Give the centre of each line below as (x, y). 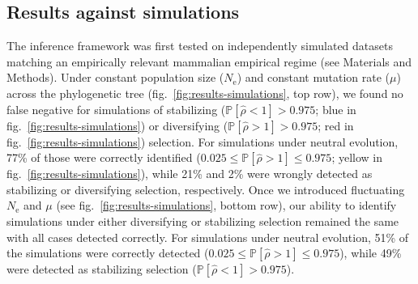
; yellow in (357, 157)
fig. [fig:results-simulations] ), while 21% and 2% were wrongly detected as (190, 174)
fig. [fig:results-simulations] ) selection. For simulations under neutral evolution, (203, 141)
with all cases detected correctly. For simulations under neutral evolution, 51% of (208, 237)
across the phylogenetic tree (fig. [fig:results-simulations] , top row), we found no (205, 93)
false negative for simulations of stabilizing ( (116, 109)
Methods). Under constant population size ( (115, 77)
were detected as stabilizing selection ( (102, 269)
